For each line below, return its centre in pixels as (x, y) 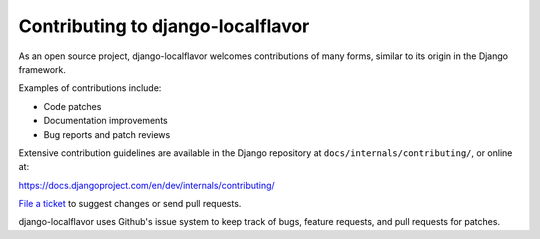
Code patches (72, 106)
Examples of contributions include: (90, 88)
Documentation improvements (106, 121)
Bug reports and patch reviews (107, 134)
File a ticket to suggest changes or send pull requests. (130, 204)
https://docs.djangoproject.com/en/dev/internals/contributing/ (146, 185)
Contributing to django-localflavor (164, 26)
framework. (42, 69)
